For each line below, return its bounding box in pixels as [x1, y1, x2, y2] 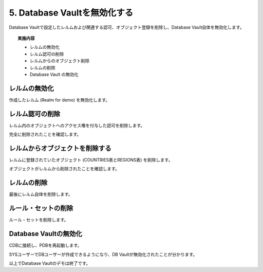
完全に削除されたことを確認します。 [9, 131, 81, 137]
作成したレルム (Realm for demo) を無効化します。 [9, 97, 110, 103]
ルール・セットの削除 [9, 204, 73, 213]
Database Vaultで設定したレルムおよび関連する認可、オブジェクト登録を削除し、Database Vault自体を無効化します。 [9, 24, 244, 30]
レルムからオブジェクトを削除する [9, 144, 112, 152]
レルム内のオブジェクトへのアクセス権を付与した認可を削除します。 [9, 122, 145, 128]
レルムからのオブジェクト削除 [30, 58, 90, 64]
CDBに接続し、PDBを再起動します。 [9, 242, 82, 248]
